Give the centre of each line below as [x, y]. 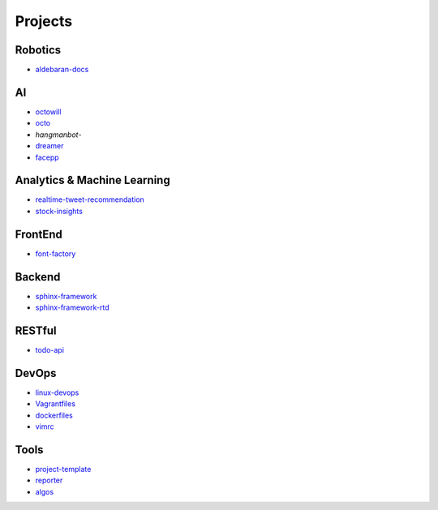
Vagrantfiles [56, 404]
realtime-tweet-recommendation [90, 199]
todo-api [50, 349]
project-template [63, 469]
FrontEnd [39, 234]
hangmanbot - [58, 135]
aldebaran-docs [62, 70]
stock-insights [59, 211]
